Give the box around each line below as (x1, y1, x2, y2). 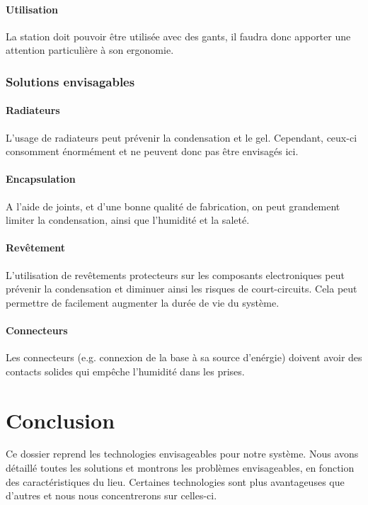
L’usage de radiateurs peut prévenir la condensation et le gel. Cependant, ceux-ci (6, 130, 357, 144)
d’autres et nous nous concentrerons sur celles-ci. (6, 488, 217, 503)
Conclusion (6, 405, 115, 434)
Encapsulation (6, 171, 76, 186)
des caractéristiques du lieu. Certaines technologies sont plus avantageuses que (6, 474, 345, 489)
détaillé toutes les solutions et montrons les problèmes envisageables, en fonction (6, 460, 355, 475)
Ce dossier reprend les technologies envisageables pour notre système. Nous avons (6, 446, 359, 461)
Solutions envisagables (6, 72, 135, 90)
